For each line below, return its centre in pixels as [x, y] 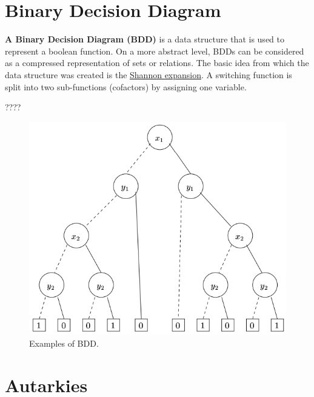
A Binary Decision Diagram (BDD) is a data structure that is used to [145, 39]
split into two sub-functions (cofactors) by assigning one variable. [126, 86]
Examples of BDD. [64, 343]
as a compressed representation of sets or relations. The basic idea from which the [157, 63]
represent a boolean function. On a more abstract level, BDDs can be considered [155, 51]
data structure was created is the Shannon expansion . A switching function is [149, 74]
